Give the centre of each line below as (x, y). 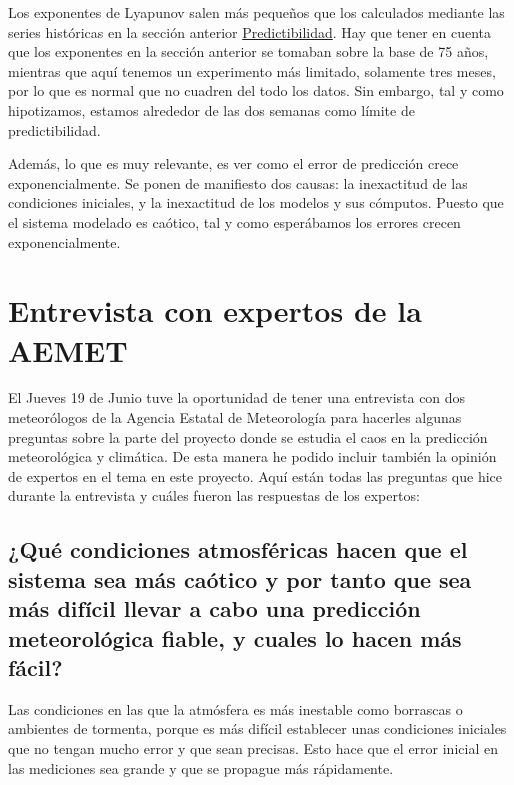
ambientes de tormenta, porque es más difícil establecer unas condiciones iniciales (257, 728)
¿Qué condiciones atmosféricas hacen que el (238, 549)
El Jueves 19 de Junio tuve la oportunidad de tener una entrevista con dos (237, 397)
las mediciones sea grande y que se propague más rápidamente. (201, 767)
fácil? (35, 666)
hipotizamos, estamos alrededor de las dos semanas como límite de (211, 109)
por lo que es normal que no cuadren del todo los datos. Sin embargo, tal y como (256, 90)
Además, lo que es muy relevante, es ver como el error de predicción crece (233, 163)
